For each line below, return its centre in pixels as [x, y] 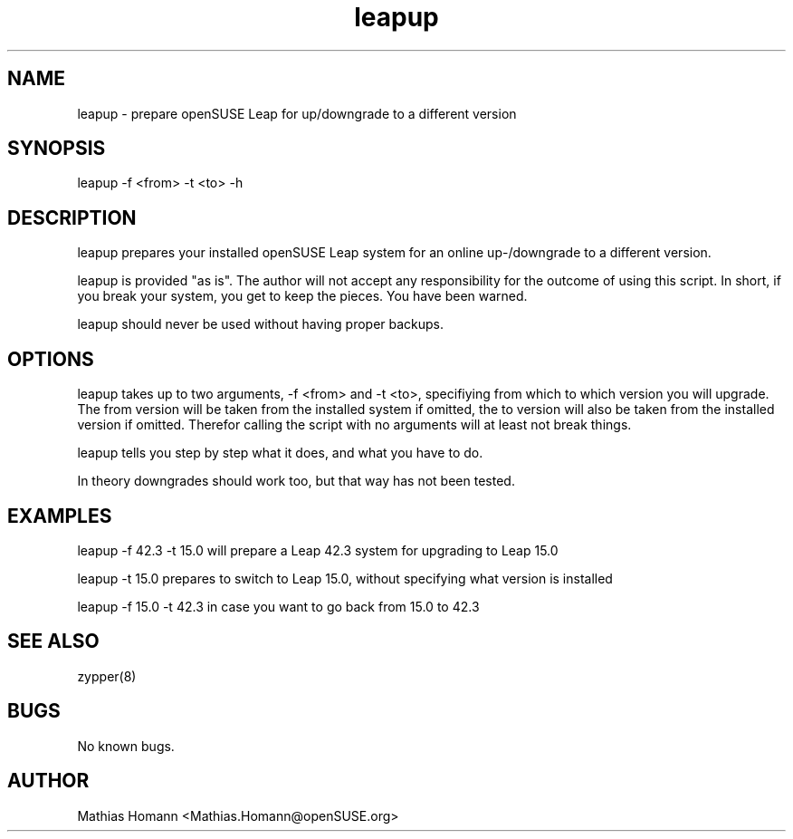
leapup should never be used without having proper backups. [261, 324]
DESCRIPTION [72, 217]
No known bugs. [126, 746]
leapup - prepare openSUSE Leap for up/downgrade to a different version [297, 113]
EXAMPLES [60, 516]
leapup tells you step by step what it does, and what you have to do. [280, 453]
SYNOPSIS [57, 149]
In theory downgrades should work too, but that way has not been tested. [296, 481]
